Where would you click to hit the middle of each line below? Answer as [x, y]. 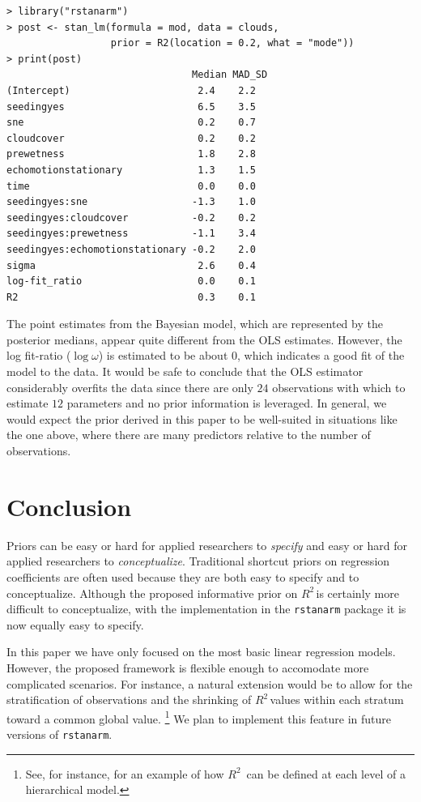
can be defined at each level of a [326, 773]
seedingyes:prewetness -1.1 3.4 [131, 234]
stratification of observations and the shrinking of [129, 700]
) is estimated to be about [163, 355]
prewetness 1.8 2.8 [131, 154]
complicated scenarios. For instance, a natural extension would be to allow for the [210, 683]
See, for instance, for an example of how [125, 773]
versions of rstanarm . [60, 734]
